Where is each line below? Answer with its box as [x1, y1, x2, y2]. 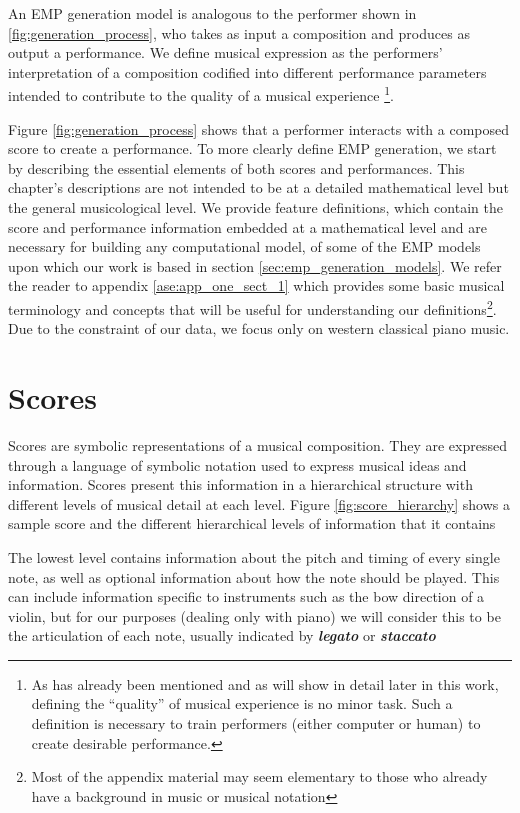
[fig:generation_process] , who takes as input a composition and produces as [8, 22, 470, 43]
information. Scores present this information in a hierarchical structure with [8, 474, 473, 495]
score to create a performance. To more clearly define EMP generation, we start [8, 138, 497, 159]
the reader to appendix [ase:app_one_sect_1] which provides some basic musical [8, 275, 505, 296]
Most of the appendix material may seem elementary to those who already [31, 766, 488, 787]
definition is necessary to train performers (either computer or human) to [31, 713, 481, 734]
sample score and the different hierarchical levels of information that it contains [8, 513, 496, 534]
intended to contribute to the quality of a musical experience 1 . [8, 82, 394, 106]
